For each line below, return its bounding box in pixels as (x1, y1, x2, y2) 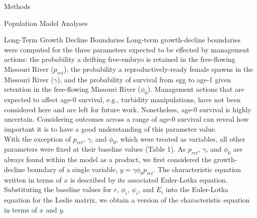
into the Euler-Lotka (165, 184, 229, 195)
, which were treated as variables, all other (116, 133, 246, 144)
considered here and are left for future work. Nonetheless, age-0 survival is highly (4, 104, 252, 114)
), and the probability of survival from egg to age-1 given (57, 74, 231, 84)
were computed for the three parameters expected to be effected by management (4, 44, 250, 54)
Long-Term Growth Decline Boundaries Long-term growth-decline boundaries (4, 34, 241, 45)
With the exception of (4, 133, 71, 144)
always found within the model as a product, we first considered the (4, 154, 212, 165)
